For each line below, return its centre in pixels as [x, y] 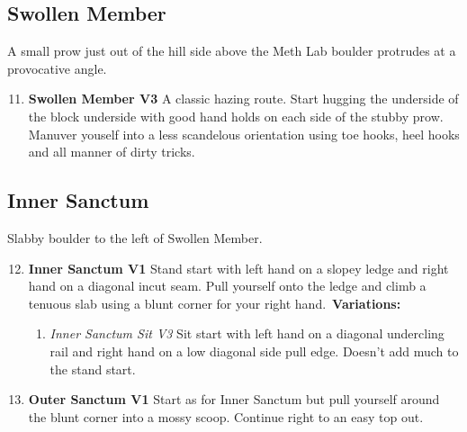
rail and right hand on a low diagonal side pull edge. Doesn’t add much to [254, 351]
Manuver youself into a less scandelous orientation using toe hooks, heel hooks [244, 134]
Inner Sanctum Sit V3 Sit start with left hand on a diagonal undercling [247, 333]
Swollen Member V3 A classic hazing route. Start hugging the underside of [243, 99]
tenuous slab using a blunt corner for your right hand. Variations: [215, 303]
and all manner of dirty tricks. [112, 152]
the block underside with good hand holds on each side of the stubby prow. [236, 116]
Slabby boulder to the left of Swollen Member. [135, 237]
